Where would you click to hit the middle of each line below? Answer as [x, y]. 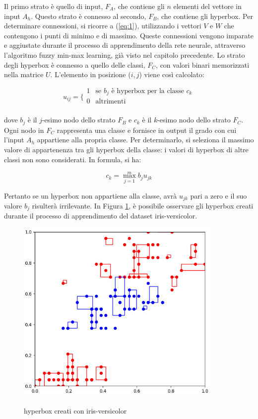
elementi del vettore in [207, 6]
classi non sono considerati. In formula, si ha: [73, 159]
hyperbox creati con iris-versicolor [75, 411]
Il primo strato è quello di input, [54, 6]
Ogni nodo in [24, 130]
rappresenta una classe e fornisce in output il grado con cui [147, 130]
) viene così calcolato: [172, 74]
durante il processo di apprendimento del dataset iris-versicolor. [101, 216]
